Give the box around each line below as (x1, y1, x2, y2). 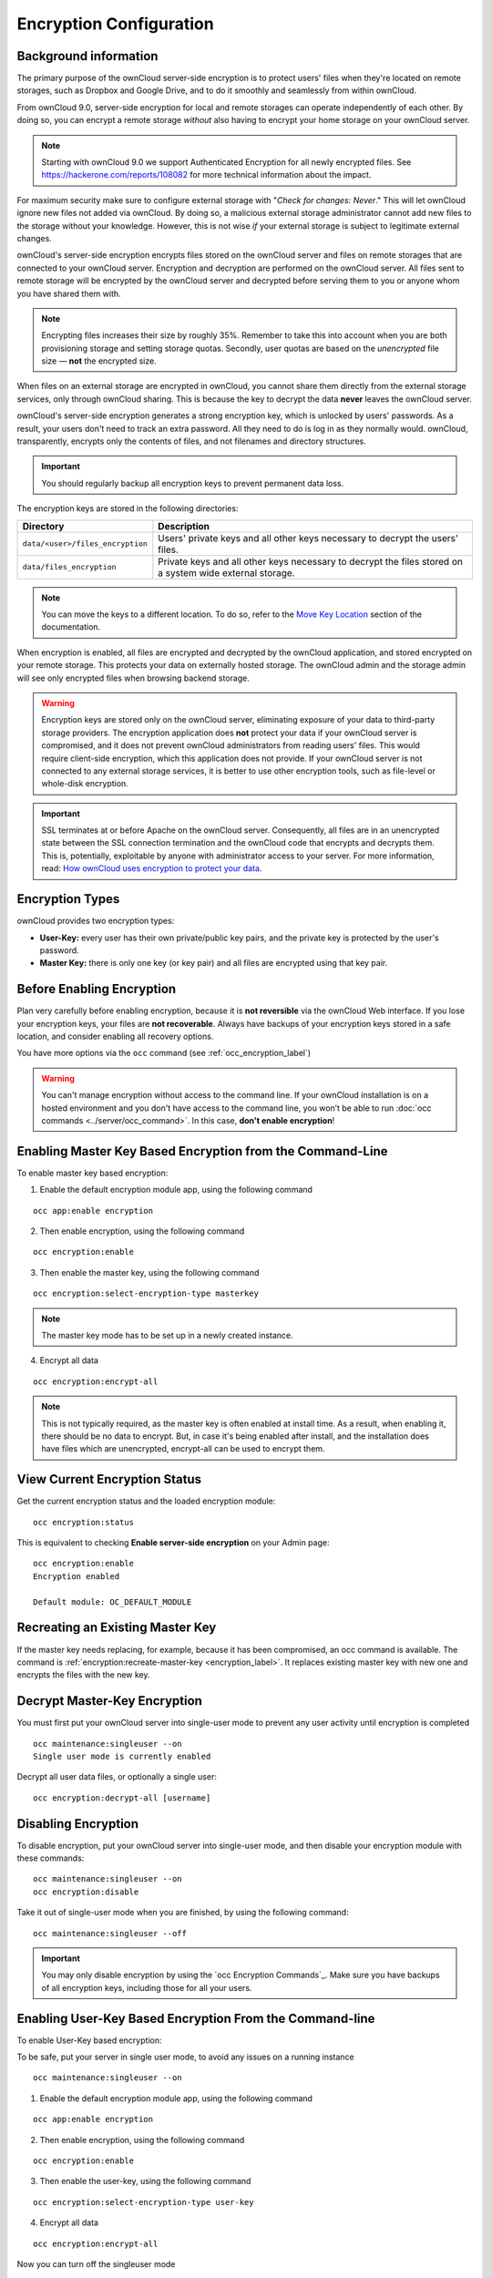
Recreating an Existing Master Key (16, 1620, 217, 1636)
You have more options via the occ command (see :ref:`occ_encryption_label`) (16, 1048, 312, 1059)
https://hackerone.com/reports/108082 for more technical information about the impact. (41, 169, 372, 180)
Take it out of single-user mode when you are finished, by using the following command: (16, 1907, 350, 1918)
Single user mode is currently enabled (33, 1750, 211, 1761)
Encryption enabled (33, 1571, 120, 1581)
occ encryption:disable (33, 1886, 139, 1897)
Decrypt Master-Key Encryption (16, 1693, 202, 1708)
